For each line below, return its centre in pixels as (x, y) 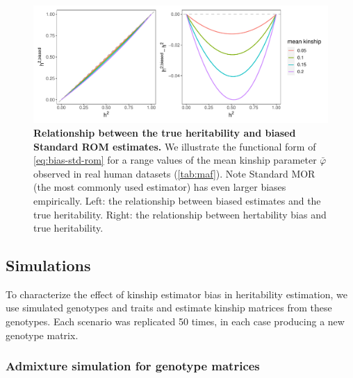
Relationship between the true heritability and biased (165, 132)
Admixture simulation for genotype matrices (133, 366)
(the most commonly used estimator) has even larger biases (160, 187)
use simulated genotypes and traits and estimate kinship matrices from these (169, 308)
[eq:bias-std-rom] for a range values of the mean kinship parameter (175, 160)
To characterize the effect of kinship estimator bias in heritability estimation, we (176, 294)
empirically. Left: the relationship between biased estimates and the (177, 200)
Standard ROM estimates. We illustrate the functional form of (175, 146)
